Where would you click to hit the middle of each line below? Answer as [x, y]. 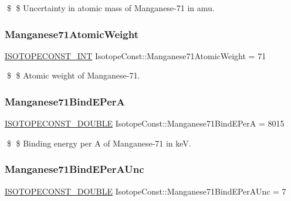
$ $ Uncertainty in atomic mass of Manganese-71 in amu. [111, 8]
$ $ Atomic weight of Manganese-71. [73, 75]
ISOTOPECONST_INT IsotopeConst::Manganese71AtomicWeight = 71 [136, 55]
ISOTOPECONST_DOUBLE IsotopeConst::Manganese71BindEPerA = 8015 [145, 123]
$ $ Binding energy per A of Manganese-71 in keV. [99, 143]
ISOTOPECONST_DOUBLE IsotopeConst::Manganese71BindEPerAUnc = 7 [145, 191]
